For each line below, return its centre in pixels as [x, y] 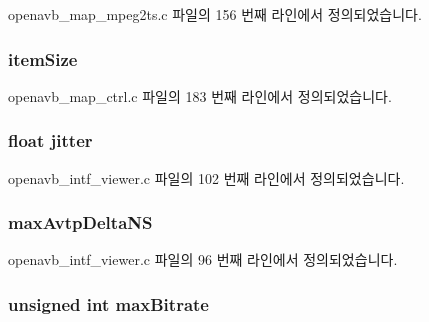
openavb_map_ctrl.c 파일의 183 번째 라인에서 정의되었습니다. [200, 95]
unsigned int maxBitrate [108, 303]
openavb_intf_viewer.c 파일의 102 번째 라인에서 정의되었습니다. [206, 177]
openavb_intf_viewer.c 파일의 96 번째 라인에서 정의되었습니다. [203, 259]
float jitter [50, 140]
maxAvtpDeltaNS [80, 222]
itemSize [43, 58]
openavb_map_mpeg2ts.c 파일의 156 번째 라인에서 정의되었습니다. [215, 14]
